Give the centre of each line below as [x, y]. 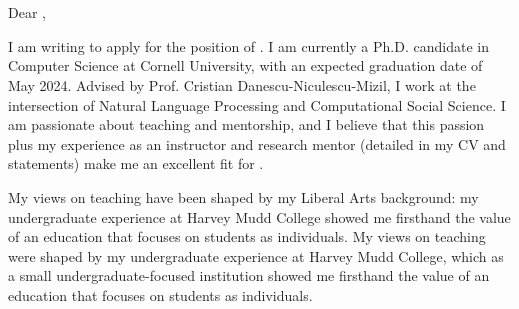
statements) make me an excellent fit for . [136, 163]
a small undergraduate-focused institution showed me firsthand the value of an [249, 275]
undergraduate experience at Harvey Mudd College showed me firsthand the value [259, 216]
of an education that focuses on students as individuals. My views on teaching [247, 236]
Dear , [27, 12]
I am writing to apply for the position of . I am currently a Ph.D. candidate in [248, 45]
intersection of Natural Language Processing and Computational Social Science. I [257, 104]
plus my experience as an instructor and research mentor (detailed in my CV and [257, 143]
